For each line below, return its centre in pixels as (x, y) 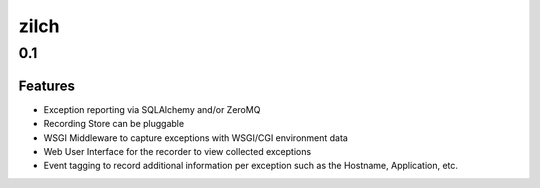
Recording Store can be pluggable (114, 124)
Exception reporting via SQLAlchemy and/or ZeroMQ (152, 109)
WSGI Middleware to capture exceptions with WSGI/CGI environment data (196, 137)
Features (46, 85)
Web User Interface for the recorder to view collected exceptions (177, 151)
